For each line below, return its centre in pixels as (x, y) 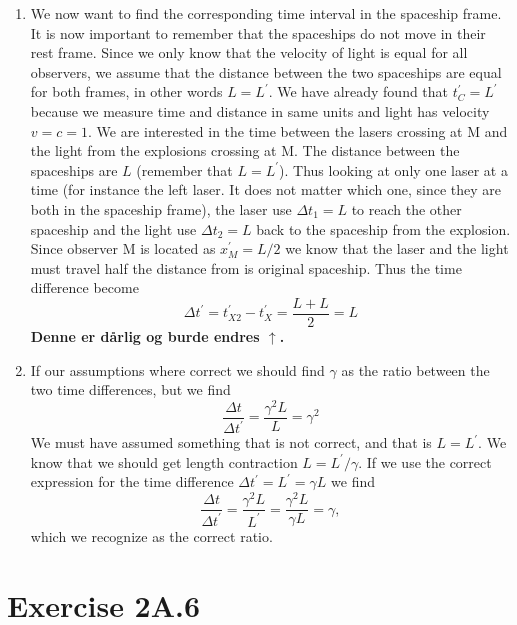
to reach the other (406, 208)
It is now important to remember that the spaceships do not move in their (258, 32)
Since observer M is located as (123, 248)
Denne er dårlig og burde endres (145, 335)
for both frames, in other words (126, 91)
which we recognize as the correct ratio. (151, 536)
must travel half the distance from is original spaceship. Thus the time (246, 267)
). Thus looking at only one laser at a (393, 169)
